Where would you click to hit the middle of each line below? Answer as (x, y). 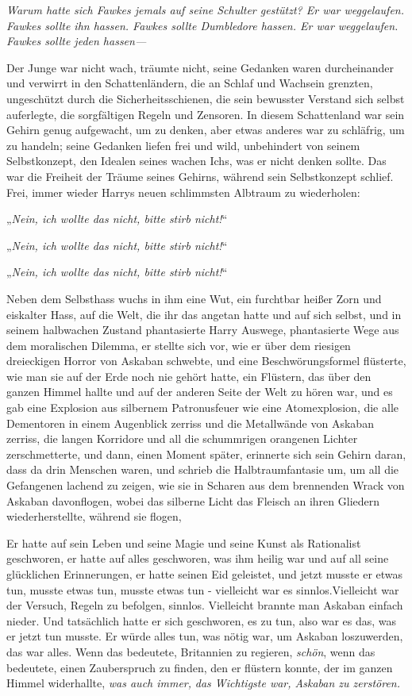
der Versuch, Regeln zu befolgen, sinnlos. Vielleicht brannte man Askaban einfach (205, 605)
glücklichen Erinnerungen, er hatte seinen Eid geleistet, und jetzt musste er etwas (205, 574)
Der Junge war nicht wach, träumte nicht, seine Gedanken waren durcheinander (200, 67)
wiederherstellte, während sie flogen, (94, 516)
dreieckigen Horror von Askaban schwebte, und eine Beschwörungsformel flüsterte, (206, 361)
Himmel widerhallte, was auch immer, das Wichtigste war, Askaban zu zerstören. (203, 683)
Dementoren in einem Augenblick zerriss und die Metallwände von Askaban (190, 423)
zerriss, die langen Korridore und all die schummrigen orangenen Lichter (182, 438)
